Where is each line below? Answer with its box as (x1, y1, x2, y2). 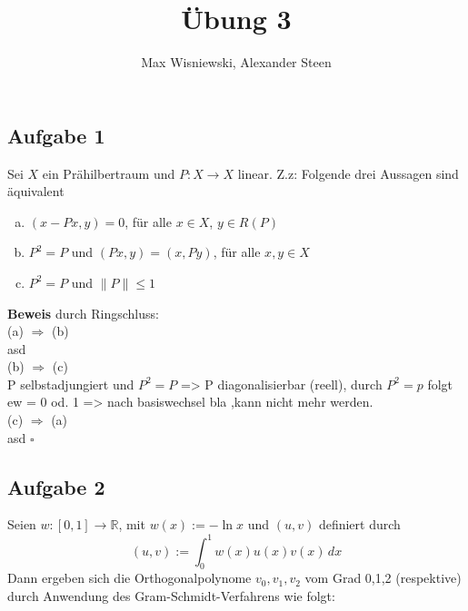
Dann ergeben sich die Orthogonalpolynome (7, 568, 252, 587)
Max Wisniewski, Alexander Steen (141, 53, 332, 72)
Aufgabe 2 (7, 472, 105, 500)
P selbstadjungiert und (7, 374, 134, 393)
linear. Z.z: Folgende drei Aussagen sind (237, 163, 459, 182)
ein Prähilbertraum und (42, 163, 175, 182)
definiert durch (318, 515, 401, 534)
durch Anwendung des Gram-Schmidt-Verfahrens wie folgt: (7, 586, 335, 605)
